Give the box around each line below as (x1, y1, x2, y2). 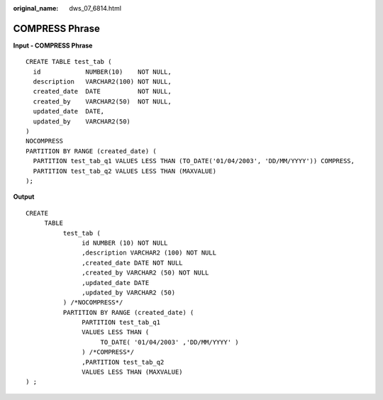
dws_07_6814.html (69, 4, 122, 12)
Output (13, 192, 35, 201)
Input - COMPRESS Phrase (13, 41, 93, 50)
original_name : (13, 4, 59, 12)
